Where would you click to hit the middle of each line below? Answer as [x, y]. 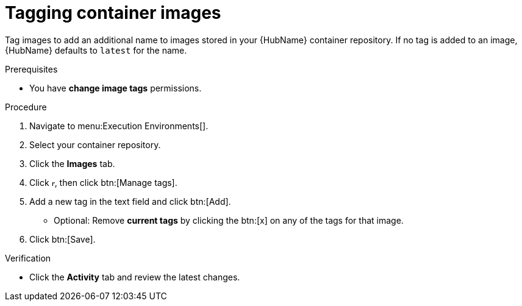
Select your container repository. [95, 144]
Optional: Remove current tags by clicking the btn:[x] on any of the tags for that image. [229, 220]
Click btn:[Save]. [63, 239]
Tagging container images [113, 13]
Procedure [26, 107]
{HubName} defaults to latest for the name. [96, 50]
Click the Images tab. [72, 163]
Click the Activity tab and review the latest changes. [135, 277]
